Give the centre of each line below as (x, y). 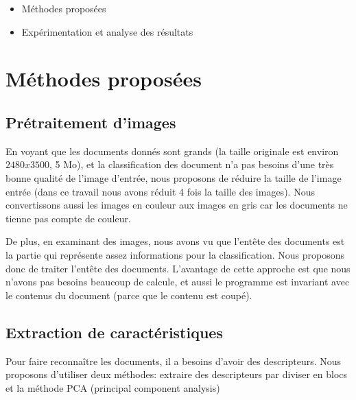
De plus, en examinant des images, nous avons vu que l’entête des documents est (175, 241)
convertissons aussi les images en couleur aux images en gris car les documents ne (177, 205)
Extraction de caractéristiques (114, 332)
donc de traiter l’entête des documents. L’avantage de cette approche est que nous (178, 268)
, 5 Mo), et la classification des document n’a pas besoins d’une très (192, 164)
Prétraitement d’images (91, 122)
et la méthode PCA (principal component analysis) (113, 387)
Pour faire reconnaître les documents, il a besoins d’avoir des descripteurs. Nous (174, 361)
